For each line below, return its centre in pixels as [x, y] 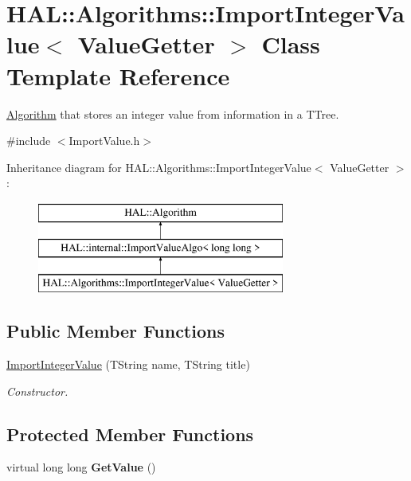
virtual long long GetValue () [81, 467]
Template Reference [118, 75]
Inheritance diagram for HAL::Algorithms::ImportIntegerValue [159, 167]
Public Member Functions [115, 331]
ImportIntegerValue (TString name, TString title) [128, 364]
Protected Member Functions [130, 434]
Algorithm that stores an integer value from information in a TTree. [173, 113]
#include [29, 141]
